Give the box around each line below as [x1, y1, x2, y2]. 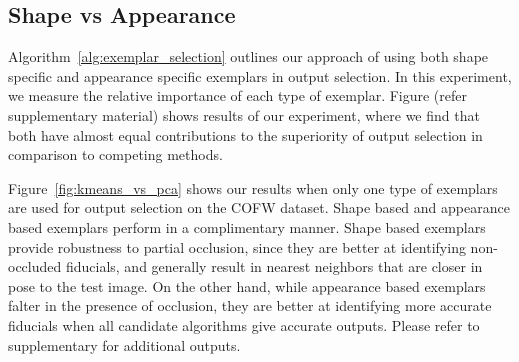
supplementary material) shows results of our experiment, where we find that [8, 104, 480, 125]
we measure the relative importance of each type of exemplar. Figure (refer [8, 85, 468, 106]
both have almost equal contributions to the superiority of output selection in [8, 124, 483, 145]
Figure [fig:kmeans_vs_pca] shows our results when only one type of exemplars [8, 177, 498, 198]
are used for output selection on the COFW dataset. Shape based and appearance [8, 197, 510, 218]
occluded [8, 256, 62, 277]
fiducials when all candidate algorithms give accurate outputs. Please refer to [8, 314, 480, 335]
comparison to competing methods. [8, 144, 223, 165]
